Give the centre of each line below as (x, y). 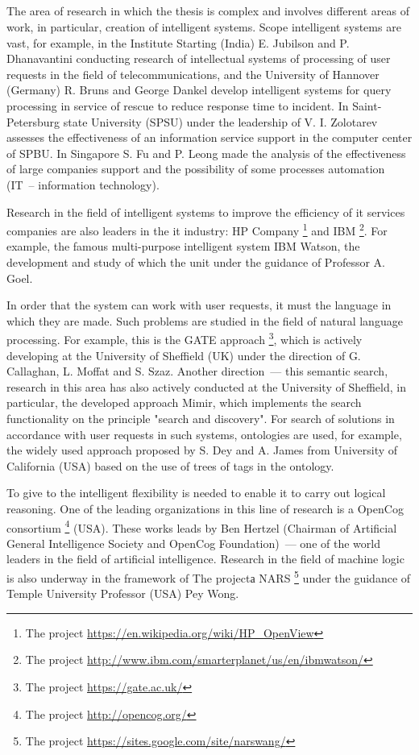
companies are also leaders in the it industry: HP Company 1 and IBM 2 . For (197, 229)
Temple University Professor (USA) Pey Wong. (123, 593)
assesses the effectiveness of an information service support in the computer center (209, 137)
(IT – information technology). (83, 184)
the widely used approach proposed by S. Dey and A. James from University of (202, 450)
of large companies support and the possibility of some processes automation (196, 169)
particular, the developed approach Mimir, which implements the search (184, 402)
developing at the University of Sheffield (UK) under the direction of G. (184, 355)
